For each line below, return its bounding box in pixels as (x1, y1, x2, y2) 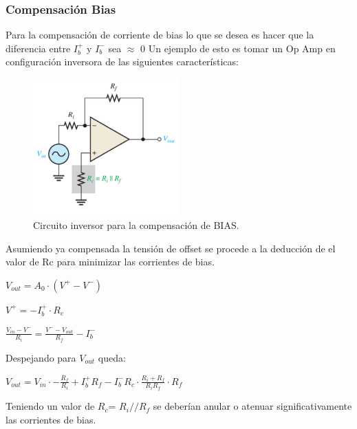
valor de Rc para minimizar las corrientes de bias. (6, 254, 215, 269)
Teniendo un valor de (6, 399, 95, 413)
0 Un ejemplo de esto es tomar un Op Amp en (140, 41, 336, 55)
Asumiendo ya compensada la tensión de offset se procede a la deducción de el (6, 241, 336, 255)
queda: (98, 351, 126, 365)
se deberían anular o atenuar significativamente (153, 399, 352, 413)
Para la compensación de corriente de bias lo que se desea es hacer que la (6, 27, 314, 42)
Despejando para (6, 351, 76, 365)
